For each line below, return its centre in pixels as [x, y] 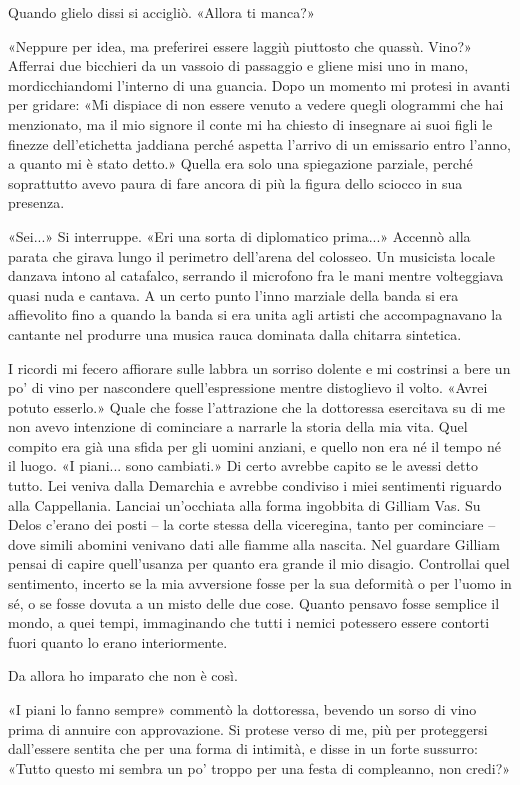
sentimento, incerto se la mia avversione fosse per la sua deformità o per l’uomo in [260, 583]
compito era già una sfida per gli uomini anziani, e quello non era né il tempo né [254, 445]
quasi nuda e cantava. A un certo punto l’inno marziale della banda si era [233, 294]
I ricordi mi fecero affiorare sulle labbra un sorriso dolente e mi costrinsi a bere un [259, 367]
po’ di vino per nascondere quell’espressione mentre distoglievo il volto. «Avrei [248, 387]
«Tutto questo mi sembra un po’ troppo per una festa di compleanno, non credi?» [259, 767]
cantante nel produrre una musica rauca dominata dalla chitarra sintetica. [235, 333]
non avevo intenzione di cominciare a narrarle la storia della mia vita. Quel [238, 426]
